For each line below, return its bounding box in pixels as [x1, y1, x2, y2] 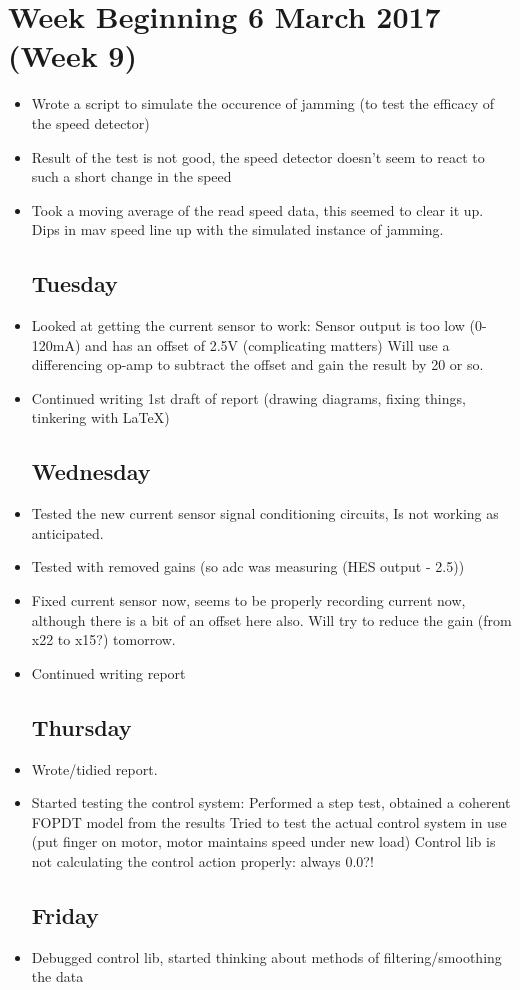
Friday [31, 899, 99, 930]
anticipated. [31, 522, 104, 543]
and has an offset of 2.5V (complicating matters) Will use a [85, 334, 450, 355]
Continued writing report [31, 662, 186, 683]
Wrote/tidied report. [31, 758, 158, 779]
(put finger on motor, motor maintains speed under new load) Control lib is [31, 831, 496, 852]
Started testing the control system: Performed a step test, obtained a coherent [31, 792, 511, 813]
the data [31, 966, 84, 987]
